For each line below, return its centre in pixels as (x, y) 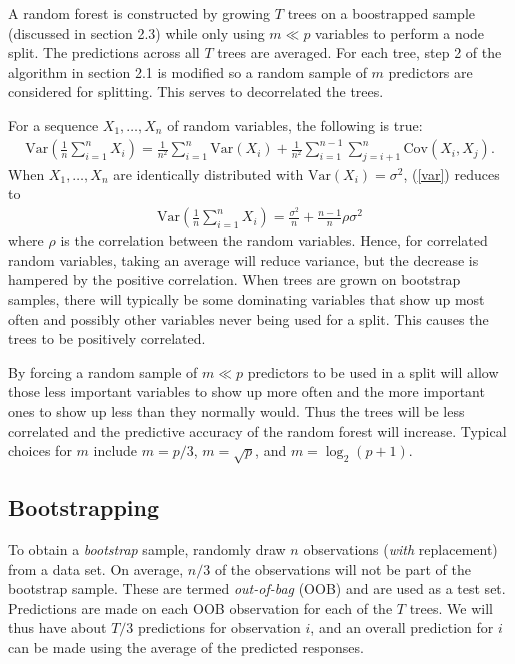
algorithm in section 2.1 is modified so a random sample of (187, 71)
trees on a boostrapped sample (381, 13)
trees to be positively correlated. (107, 338)
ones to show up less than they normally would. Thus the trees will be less (236, 410)
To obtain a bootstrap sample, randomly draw (147, 549)
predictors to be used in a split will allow (373, 371)
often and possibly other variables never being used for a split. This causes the (248, 318)
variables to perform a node (400, 32)
